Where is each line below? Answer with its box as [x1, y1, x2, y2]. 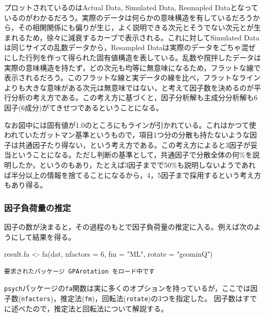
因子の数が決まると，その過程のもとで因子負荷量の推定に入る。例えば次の [4, 221, 254, 232]
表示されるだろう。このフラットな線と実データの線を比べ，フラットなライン [4, 72, 260, 83]
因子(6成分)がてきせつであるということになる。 [4, 102, 163, 112]
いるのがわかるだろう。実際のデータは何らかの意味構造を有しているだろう [4, 12, 253, 22]
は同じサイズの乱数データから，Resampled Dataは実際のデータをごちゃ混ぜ [4, 42, 256, 53]
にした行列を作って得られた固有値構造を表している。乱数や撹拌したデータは [4, 52, 261, 62]
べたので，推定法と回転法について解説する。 [18, 303, 168, 313]
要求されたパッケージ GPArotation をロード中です [4, 267, 155, 275]
